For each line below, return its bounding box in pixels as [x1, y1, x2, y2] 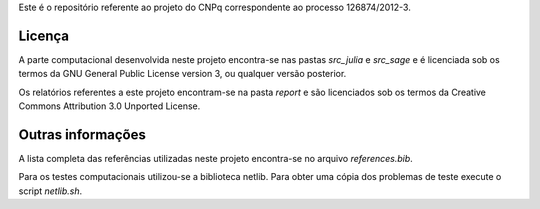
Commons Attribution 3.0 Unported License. [18, 100, 201, 112]
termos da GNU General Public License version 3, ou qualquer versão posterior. [18, 68, 347, 80]
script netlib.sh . [18, 185, 83, 197]
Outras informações [18, 126, 147, 143]
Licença [18, 27, 70, 44]
